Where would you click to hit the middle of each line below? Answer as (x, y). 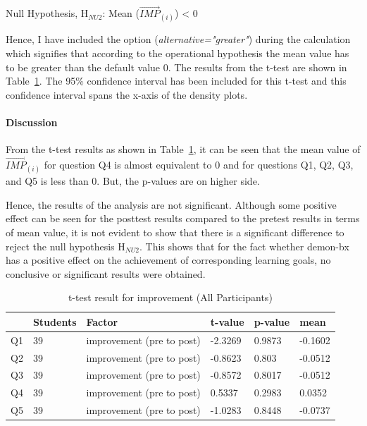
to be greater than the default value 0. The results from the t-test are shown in (176, 67)
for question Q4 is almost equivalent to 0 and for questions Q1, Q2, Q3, (199, 164)
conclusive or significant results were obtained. (106, 273)
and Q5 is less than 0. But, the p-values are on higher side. (133, 181)
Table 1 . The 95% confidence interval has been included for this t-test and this (176, 81)
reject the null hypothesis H (66, 246)
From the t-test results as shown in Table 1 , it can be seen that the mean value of (183, 149)
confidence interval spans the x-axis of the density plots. (127, 94)
